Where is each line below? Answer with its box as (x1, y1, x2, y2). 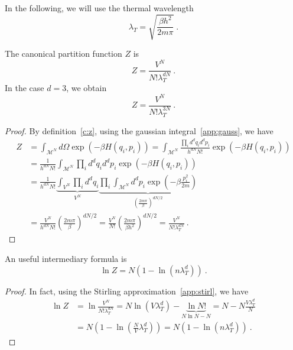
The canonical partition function (5, 47, 122, 60)
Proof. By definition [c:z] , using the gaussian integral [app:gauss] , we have (5, 124, 274, 137)
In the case (5, 82, 44, 94)
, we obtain (66, 82, 107, 94)
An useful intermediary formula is (5, 252, 127, 264)
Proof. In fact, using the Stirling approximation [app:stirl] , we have (5, 284, 249, 297)
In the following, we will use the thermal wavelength (5, 2, 194, 14)
